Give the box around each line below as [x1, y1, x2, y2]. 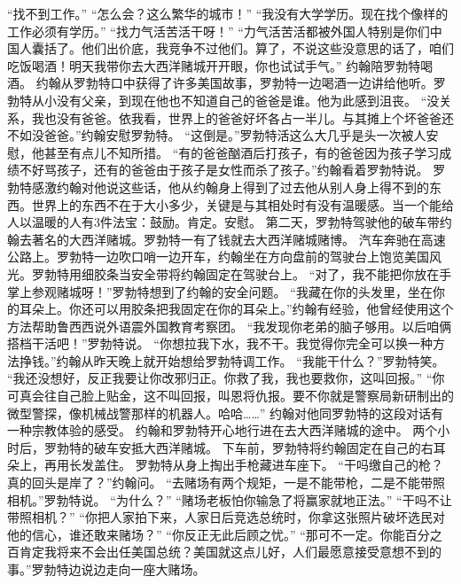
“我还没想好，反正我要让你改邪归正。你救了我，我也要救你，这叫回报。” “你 [7, 369, 445, 387]
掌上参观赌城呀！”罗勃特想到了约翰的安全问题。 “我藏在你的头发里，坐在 [7, 282, 433, 300]
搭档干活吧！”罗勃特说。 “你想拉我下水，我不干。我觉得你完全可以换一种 [7, 334, 433, 353]
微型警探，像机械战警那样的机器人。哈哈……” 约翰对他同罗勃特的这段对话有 [7, 403, 444, 422]
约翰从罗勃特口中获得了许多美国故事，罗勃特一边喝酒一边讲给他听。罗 [35, 74, 446, 92]
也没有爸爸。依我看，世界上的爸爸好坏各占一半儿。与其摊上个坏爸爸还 [43, 108, 454, 127]
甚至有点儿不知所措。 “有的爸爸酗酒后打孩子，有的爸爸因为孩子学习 [43, 143, 440, 161]
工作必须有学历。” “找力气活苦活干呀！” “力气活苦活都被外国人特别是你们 [7, 21, 430, 40]
